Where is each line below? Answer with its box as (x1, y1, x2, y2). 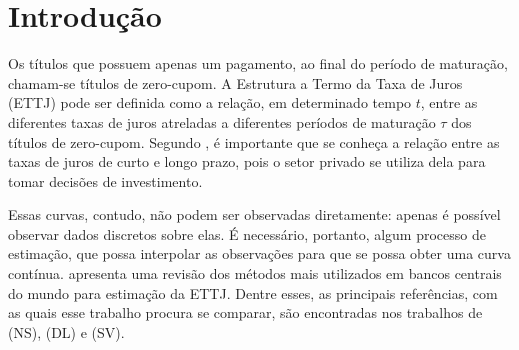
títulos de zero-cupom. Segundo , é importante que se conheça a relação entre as (8, 131, 500, 152)
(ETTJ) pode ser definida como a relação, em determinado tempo (8, 92, 412, 113)
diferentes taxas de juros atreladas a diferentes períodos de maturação (8, 111, 436, 132)
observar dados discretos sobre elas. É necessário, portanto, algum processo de (8, 223, 486, 244)
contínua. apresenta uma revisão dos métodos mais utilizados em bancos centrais (8, 263, 502, 284)
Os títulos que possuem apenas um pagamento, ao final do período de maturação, (8, 53, 508, 74)
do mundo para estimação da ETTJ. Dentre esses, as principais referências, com (8, 282, 498, 303)
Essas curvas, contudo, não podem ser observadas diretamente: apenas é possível (8, 204, 501, 225)
